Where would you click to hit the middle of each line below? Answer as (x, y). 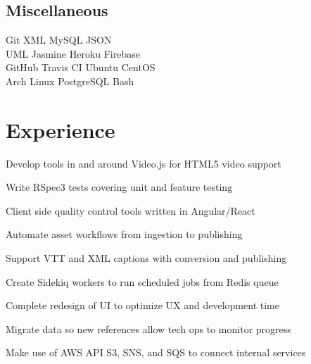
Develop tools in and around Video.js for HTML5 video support (144, 163)
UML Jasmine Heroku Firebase (73, 53)
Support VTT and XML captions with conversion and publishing (146, 258)
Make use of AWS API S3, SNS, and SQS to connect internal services (156, 352)
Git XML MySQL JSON (59, 40)
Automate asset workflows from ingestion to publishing (124, 234)
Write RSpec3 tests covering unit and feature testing (119, 187)
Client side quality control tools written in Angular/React (131, 210)
